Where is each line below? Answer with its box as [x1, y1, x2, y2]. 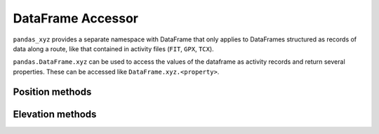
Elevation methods [13, 108, 97, 120]
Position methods [13, 86, 92, 98]
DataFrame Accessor [13, 11, 138, 26]
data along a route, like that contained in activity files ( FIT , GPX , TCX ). [13, 44, 214, 53]
